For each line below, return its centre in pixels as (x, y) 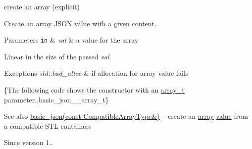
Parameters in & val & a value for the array (71, 40)
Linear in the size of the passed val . (58, 56)
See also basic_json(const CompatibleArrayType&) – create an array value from (126, 116)
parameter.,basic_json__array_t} (56, 99)
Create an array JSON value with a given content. (80, 23)
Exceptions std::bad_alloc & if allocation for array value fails (96, 73)
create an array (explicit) (42, 6)
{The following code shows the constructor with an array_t (94, 90)
